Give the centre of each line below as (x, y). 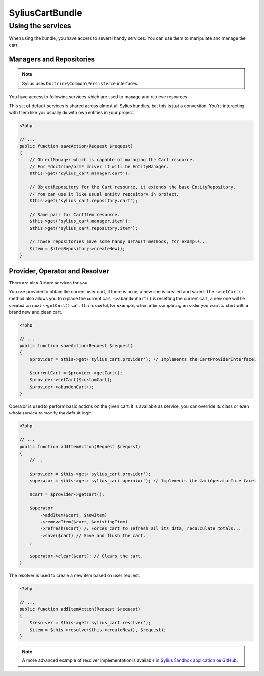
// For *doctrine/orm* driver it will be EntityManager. (99, 167)
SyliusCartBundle (46, 13)
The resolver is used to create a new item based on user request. (75, 576)
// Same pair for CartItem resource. (75, 214)
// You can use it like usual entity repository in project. (104, 194)
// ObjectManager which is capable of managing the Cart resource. (112, 160)
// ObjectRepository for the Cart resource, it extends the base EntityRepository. (133, 187)
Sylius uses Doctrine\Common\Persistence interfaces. (80, 83)
